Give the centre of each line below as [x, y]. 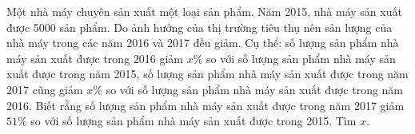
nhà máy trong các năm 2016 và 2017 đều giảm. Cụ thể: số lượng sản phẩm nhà [203, 43]
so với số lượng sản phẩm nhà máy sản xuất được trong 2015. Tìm [194, 121]
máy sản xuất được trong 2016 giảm [95, 58]
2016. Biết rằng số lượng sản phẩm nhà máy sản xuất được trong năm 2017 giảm [206, 105]
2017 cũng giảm [45, 89]
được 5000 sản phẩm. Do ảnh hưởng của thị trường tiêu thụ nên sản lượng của [200, 27]
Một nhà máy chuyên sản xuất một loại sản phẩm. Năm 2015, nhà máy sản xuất [204, 11]
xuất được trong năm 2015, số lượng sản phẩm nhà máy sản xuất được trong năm [207, 74]
